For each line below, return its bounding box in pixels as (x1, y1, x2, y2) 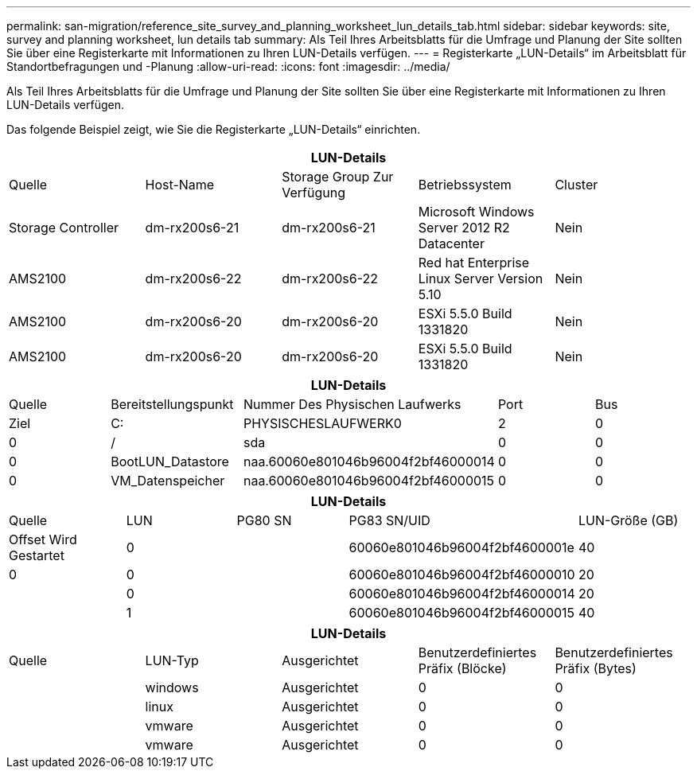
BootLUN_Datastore (111, 454, 229, 469)
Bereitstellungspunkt (111, 396, 234, 412)
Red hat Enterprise (418, 255, 530, 271)
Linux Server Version (418, 271, 543, 286)
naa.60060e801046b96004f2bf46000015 (243, 473, 495, 489)
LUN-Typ (145, 652, 199, 668)
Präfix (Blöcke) (418, 660, 507, 676)
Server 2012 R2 (418, 220, 510, 236)
